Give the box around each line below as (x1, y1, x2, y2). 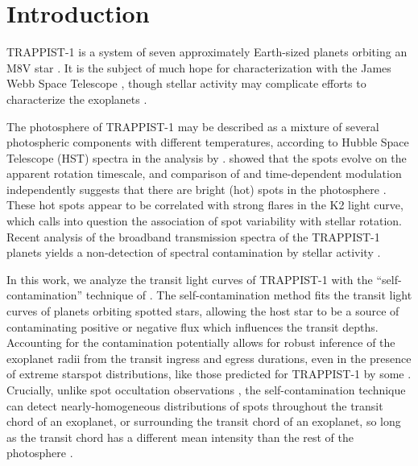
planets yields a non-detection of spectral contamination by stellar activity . (6, 244, 381, 261)
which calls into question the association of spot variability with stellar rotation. (6, 212, 402, 229)
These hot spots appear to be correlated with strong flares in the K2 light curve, (6, 196, 404, 213)
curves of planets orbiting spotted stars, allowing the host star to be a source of (6, 303, 399, 320)
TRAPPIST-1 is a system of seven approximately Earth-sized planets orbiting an (6, 43, 408, 60)
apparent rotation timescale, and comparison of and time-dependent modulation (6, 165, 402, 182)
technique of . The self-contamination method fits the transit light (85, 287, 412, 303)
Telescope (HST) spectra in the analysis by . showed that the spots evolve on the (6, 149, 407, 166)
